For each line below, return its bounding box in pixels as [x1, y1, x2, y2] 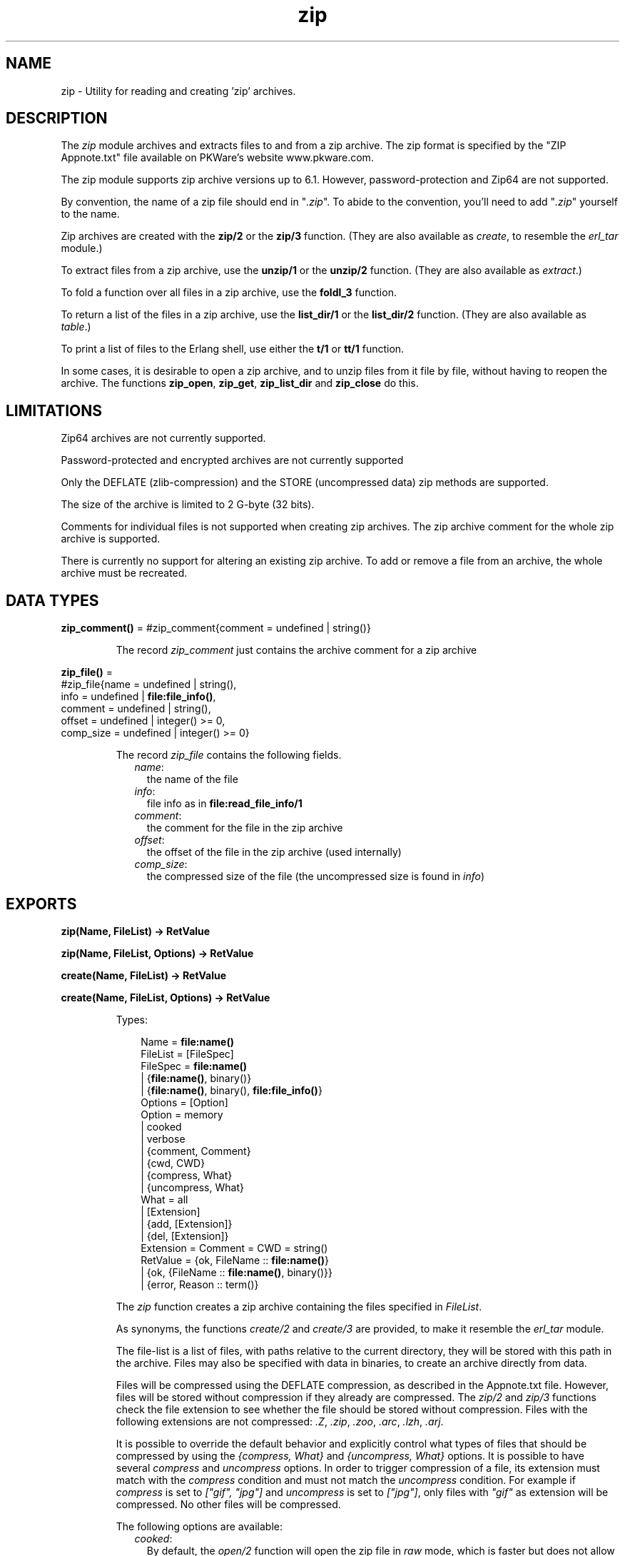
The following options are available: [116, 1520, 283, 1532]
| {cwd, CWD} [141, 1156, 205, 1169]
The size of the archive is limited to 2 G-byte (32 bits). [61, 498, 315, 511]
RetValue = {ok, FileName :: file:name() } [141, 1253, 330, 1266]
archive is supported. [61, 532, 161, 545]
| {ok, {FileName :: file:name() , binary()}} [141, 1265, 332, 1278]
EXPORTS [6, 894, 77, 913]
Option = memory [141, 1108, 223, 1121]
